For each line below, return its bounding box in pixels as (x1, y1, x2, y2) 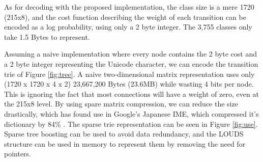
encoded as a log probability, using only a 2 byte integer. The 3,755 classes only (4, 21, 252, 32)
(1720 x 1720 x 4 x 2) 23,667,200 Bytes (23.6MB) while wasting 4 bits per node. (4, 78, 254, 89)
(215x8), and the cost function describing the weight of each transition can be (4, 11, 246, 22)
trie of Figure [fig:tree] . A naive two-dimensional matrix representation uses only (4, 68, 255, 79)
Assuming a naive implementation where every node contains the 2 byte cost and (4, 48, 257, 59)
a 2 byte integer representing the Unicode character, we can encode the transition (4, 58, 258, 69)
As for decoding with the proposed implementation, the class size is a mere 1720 (4, 2, 254, 12)
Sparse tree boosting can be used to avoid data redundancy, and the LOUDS (4, 128, 244, 139)
